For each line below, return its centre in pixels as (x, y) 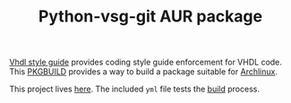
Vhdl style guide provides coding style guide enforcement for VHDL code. (145, 62)
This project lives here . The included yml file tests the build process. (134, 89)
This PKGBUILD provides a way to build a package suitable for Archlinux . (143, 72)
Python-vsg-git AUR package (150, 17)
